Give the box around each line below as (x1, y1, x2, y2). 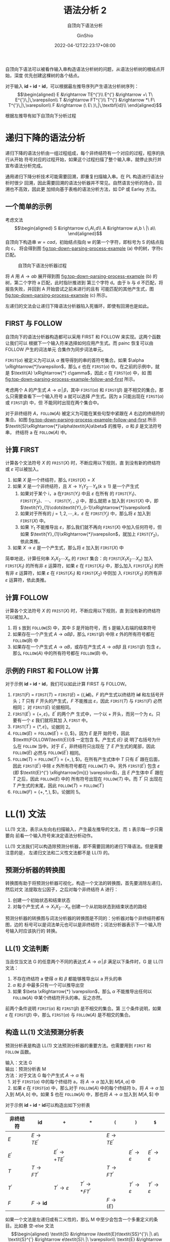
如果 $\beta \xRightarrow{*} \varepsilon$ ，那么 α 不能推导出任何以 (12, 989, 152, 995)
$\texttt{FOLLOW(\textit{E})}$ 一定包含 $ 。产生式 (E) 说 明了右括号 (12, 737, 152, 743)
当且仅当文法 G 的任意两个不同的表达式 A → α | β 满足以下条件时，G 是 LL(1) (5, 959, 163, 965)
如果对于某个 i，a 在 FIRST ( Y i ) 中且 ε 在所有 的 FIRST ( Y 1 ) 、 (20, 491, 139, 498)
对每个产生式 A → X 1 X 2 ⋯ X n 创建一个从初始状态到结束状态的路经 (12, 904, 147, 911)
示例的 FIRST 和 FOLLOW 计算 (5, 666, 99, 675)
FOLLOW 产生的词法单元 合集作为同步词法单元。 (5, 346, 106, 352)
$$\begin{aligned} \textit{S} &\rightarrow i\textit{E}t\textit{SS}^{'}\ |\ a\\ (11, 1231, 159, 1237)
